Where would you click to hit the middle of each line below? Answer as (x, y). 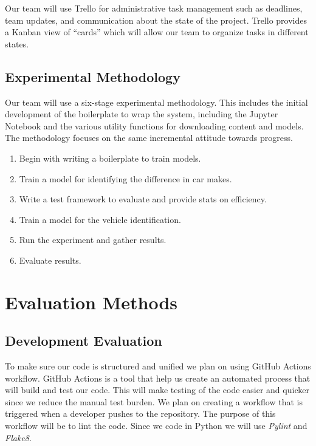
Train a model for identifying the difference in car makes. (125, 178)
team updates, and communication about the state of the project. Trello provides (156, 20)
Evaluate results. (50, 260)
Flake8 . (18, 437)
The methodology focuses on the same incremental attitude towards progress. (149, 138)
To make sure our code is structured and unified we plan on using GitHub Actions (158, 366)
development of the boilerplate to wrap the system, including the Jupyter (142, 114)
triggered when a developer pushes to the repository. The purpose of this (140, 413)
